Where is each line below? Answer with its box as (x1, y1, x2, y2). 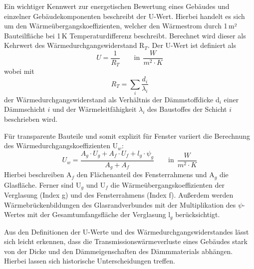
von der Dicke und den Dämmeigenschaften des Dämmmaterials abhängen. (4, 246, 233, 256)
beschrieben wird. (4, 114, 58, 124)
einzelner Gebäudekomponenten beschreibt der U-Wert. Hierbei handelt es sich (4, 10, 245, 21)
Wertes (4, 209, 25, 220)
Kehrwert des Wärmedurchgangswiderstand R (4, 40, 145, 50)
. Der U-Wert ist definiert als (147, 40, 236, 50)
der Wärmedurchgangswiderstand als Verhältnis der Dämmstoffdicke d (4, 94, 220, 104)
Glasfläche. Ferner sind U (4, 179, 81, 190)
